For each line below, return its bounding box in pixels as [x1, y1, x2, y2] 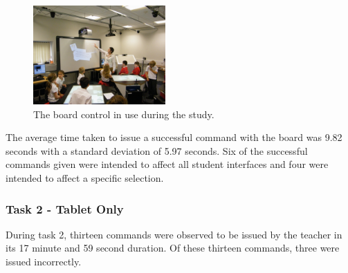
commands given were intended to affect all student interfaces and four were [6, 157, 329, 171]
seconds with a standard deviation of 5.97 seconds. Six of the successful [6, 143, 308, 158]
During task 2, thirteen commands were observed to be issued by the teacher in [6, 227, 342, 241]
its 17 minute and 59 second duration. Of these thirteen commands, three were [6, 241, 340, 255]
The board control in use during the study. [33, 106, 214, 121]
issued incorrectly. [6, 254, 82, 269]
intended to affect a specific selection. [6, 171, 164, 185]
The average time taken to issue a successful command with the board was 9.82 [6, 130, 342, 144]
